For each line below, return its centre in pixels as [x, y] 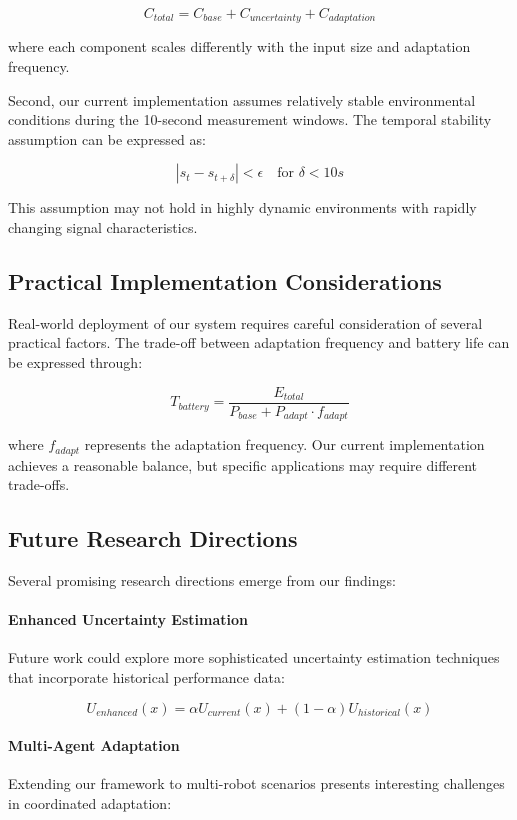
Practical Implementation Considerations [225, 281]
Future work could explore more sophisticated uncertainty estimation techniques [254, 657]
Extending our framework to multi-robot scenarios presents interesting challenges [256, 783]
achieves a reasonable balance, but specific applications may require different [243, 464]
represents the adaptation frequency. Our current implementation [284, 444]
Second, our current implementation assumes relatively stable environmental [242, 99]
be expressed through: [75, 362]
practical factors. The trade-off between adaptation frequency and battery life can [259, 342]
